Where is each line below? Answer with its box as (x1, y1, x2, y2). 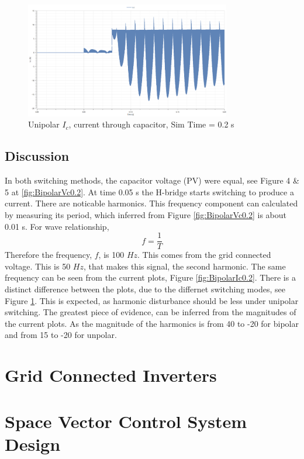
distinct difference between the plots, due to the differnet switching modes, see (5, 283, 285, 295)
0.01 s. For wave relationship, (5, 220, 109, 232)
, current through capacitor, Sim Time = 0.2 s (68, 118, 234, 130)
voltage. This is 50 (5, 260, 71, 272)
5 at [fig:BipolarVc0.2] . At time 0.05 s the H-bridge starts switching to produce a (5, 185, 294, 198)
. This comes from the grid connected (137, 249, 271, 261)
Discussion (5, 147, 70, 165)
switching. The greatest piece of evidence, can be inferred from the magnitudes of (5, 306, 296, 318)
